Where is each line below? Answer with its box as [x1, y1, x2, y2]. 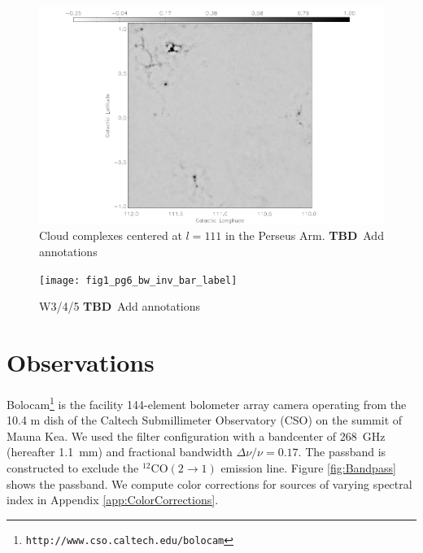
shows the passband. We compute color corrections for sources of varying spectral [7, 475, 412, 492]
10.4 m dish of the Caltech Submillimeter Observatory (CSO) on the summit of [7, 411, 403, 429]
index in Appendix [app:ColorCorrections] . [7, 491, 219, 508]
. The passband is [298, 443, 386, 460]
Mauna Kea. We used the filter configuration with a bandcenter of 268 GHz [7, 427, 386, 444]
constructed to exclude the [7, 459, 139, 476]
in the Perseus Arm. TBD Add [225, 227, 384, 244]
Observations [7, 345, 155, 378]
